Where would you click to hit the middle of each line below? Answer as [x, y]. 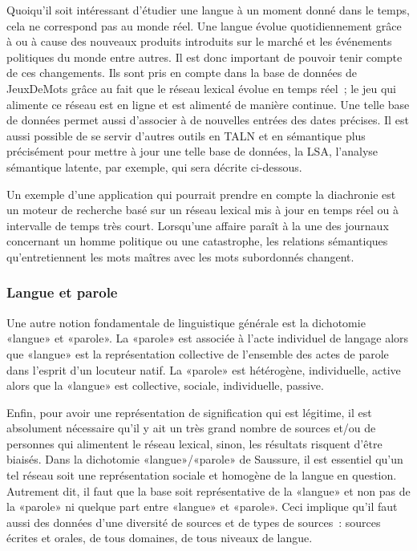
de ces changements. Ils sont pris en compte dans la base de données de [182, 73]
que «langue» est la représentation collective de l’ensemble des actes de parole [198, 353]
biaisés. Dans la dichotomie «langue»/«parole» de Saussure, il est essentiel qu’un [205, 459]
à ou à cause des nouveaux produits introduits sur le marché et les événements [199, 41]
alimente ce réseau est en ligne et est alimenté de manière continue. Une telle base [208, 104]
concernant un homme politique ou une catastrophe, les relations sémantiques [197, 241]
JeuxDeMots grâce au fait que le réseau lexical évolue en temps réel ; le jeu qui [202, 88]
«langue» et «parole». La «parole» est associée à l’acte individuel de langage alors [208, 338]
